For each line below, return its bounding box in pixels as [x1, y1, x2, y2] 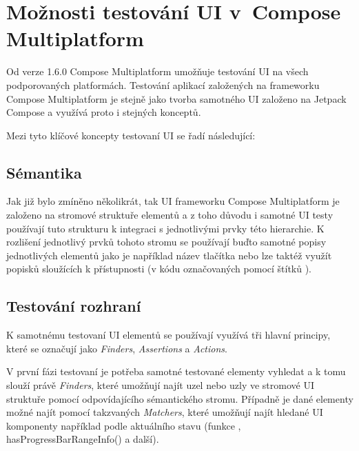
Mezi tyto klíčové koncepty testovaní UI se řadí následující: [6, 128, 256, 142]
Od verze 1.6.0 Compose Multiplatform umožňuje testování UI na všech [6, 64, 309, 79]
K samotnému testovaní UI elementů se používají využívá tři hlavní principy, [6, 328, 331, 342]
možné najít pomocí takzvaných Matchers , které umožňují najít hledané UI [6, 405, 323, 419]
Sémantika [6, 161, 82, 183]
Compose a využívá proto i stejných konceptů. [6, 105, 201, 119]
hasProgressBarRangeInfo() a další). [6, 432, 159, 446]
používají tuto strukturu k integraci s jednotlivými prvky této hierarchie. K [6, 221, 325, 235]
